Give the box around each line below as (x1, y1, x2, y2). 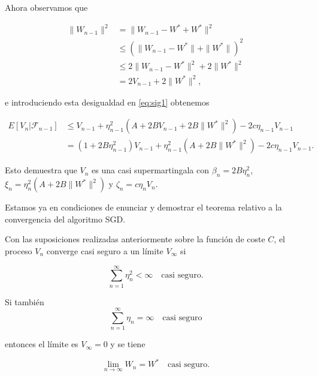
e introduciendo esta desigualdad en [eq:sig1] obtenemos (5, 95, 210, 108)
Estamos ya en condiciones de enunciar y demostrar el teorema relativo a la (5, 201, 282, 213)
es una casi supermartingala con (92, 164, 210, 176)
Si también (5, 295, 44, 308)
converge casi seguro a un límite (46, 244, 163, 257)
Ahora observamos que (5, 1, 88, 13)
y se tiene (110, 338, 146, 350)
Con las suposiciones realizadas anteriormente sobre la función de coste (5, 233, 265, 245)
